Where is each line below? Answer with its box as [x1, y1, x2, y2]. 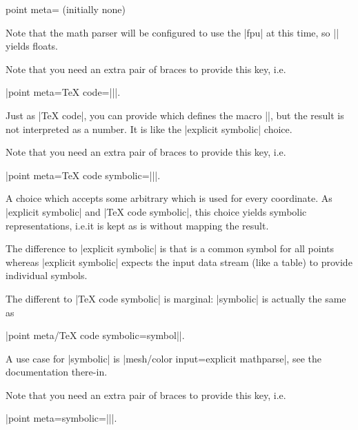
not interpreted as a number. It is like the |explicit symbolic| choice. [6, 121, 292, 136]
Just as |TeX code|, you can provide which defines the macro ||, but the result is [6, 107, 344, 122]
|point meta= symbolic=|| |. [6, 411, 117, 425]
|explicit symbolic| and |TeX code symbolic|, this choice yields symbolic [6, 204, 307, 218]
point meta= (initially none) [6, 2, 126, 16]
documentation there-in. [6, 365, 108, 379]
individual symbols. [6, 268, 88, 283]
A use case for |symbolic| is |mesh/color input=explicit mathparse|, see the [6, 351, 321, 365]
